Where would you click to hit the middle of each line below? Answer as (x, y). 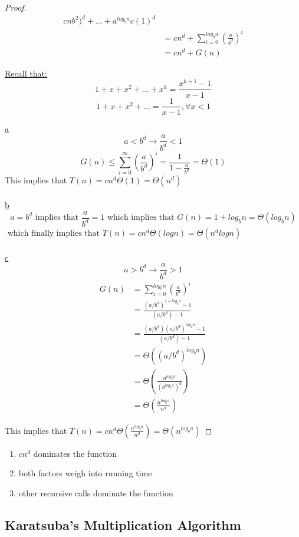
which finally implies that (54, 233)
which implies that (141, 218)
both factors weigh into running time (85, 473)
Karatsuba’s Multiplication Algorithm (123, 524)
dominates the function (75, 453)
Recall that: (26, 73)
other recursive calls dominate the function (96, 492)
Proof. (16, 7)
